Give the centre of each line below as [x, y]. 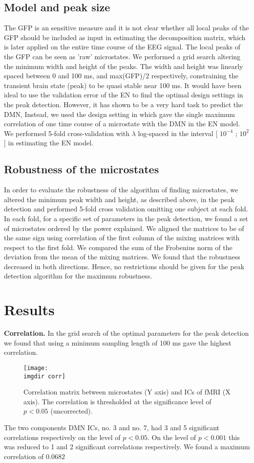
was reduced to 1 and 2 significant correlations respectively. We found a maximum [127, 447]
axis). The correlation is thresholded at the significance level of [117, 401]
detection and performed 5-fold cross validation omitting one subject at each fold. [126, 209]
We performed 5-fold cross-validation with [67, 133]
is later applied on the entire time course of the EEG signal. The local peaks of [122, 47]
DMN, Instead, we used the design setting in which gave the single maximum [120, 114]
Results [29, 310]
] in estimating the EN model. [49, 143]
